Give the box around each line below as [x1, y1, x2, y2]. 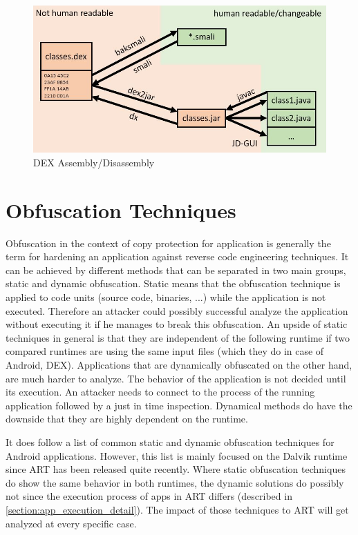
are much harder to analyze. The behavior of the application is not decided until [6, 371, 346, 385]
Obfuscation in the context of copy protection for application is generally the [6, 235, 331, 250]
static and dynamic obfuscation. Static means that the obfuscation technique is [6, 276, 341, 291]
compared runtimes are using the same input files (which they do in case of [6, 344, 324, 358]
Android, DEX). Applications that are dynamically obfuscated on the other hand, [6, 358, 352, 371]
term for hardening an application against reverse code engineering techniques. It [6, 249, 349, 264]
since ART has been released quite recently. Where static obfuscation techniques [6, 462, 346, 476]
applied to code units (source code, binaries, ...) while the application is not [6, 290, 326, 304]
